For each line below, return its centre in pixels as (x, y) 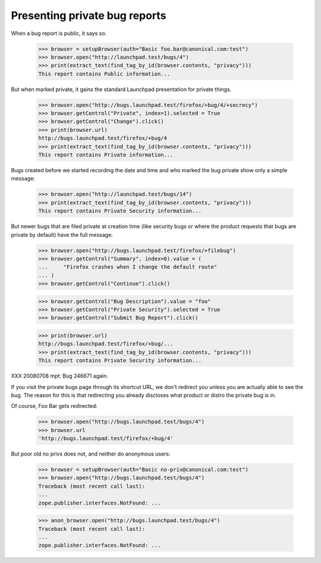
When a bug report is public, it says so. (59, 33)
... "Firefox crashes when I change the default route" (128, 267)
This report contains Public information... (104, 74)
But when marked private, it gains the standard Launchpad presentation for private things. (121, 89)
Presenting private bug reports (89, 15)
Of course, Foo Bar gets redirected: (54, 406)
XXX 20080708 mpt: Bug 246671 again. (59, 376)
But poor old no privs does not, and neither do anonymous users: (91, 454)
